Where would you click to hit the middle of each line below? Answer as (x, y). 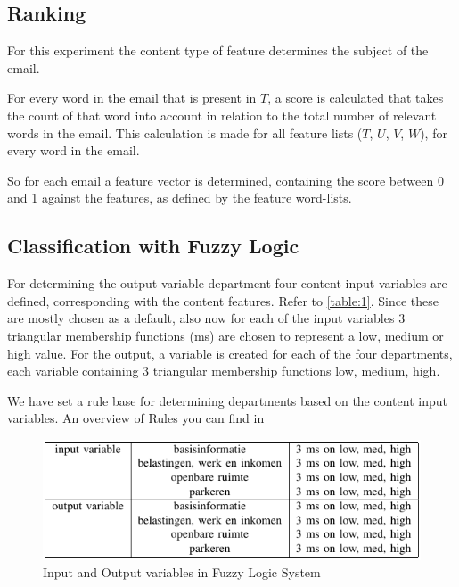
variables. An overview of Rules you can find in (136, 418)
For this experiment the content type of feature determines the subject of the (218, 50)
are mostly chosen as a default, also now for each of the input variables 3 (206, 318)
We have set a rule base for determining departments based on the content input (227, 400)
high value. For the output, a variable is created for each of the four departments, (230, 353)
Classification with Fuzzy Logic (153, 246)
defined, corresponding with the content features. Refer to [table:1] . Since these (223, 300)
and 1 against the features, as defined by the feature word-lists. (180, 198)
